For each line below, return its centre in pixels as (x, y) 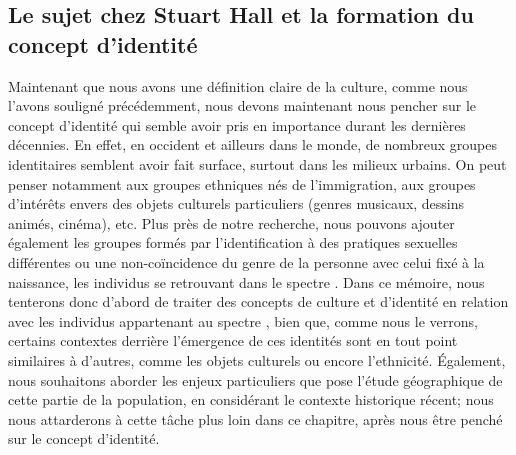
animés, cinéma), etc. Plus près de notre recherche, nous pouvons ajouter (231, 222)
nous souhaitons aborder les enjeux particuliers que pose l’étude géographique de (255, 379)
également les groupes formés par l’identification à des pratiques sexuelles (233, 242)
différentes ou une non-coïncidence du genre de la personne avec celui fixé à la (246, 261)
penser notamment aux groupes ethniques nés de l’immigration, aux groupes (242, 183)
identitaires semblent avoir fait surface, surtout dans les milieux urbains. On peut (257, 163)
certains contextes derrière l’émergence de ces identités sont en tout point (233, 340)
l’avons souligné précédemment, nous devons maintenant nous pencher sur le (242, 105)
